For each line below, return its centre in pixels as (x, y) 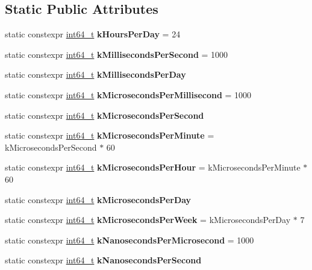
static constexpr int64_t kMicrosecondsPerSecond (105, 115)
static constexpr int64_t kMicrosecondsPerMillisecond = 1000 (128, 94)
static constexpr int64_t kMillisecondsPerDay (95, 74)
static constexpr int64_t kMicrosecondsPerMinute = (110, 135)
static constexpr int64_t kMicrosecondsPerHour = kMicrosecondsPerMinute (153, 167)
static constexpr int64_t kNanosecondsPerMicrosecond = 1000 (129, 240)
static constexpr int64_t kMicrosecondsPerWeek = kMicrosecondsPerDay (148, 220)
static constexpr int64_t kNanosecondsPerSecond (103, 260)
